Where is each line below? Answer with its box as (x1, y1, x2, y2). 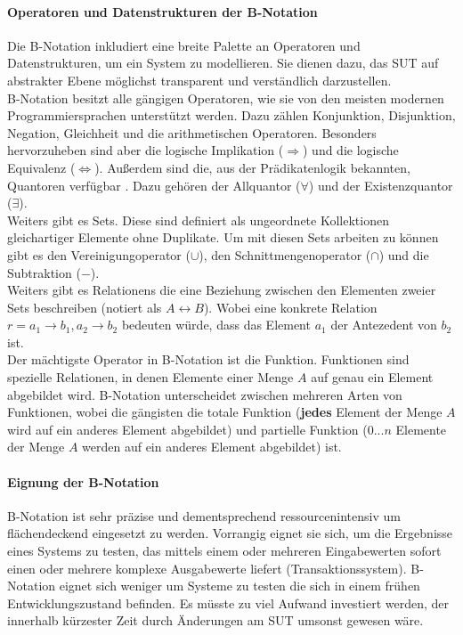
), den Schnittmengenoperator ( (199, 245, 371, 264)
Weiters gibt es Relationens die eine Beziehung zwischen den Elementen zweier (7, 281, 436, 299)
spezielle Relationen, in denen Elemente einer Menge (7, 368, 294, 387)
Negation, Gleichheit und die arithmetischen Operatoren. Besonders (7, 123, 377, 142)
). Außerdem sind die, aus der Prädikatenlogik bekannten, (94, 158, 410, 176)
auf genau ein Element (311, 368, 434, 387)
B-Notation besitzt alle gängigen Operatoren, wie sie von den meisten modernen (7, 88, 444, 107)
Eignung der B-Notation (7, 472, 159, 491)
